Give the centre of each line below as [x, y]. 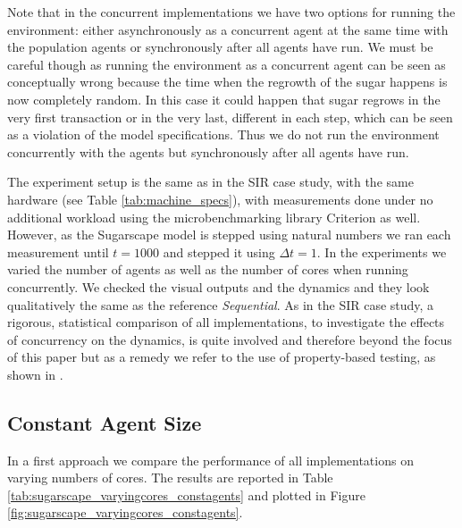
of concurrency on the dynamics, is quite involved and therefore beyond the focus [230, 339]
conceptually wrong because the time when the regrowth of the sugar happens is [227, 82]
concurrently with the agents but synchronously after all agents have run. [208, 151]
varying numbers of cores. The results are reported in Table [170, 478]
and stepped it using [219, 251]
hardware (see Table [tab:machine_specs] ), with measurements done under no [220, 199]
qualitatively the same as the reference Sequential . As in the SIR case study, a [221, 304]
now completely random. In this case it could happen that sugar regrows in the [224, 99]
